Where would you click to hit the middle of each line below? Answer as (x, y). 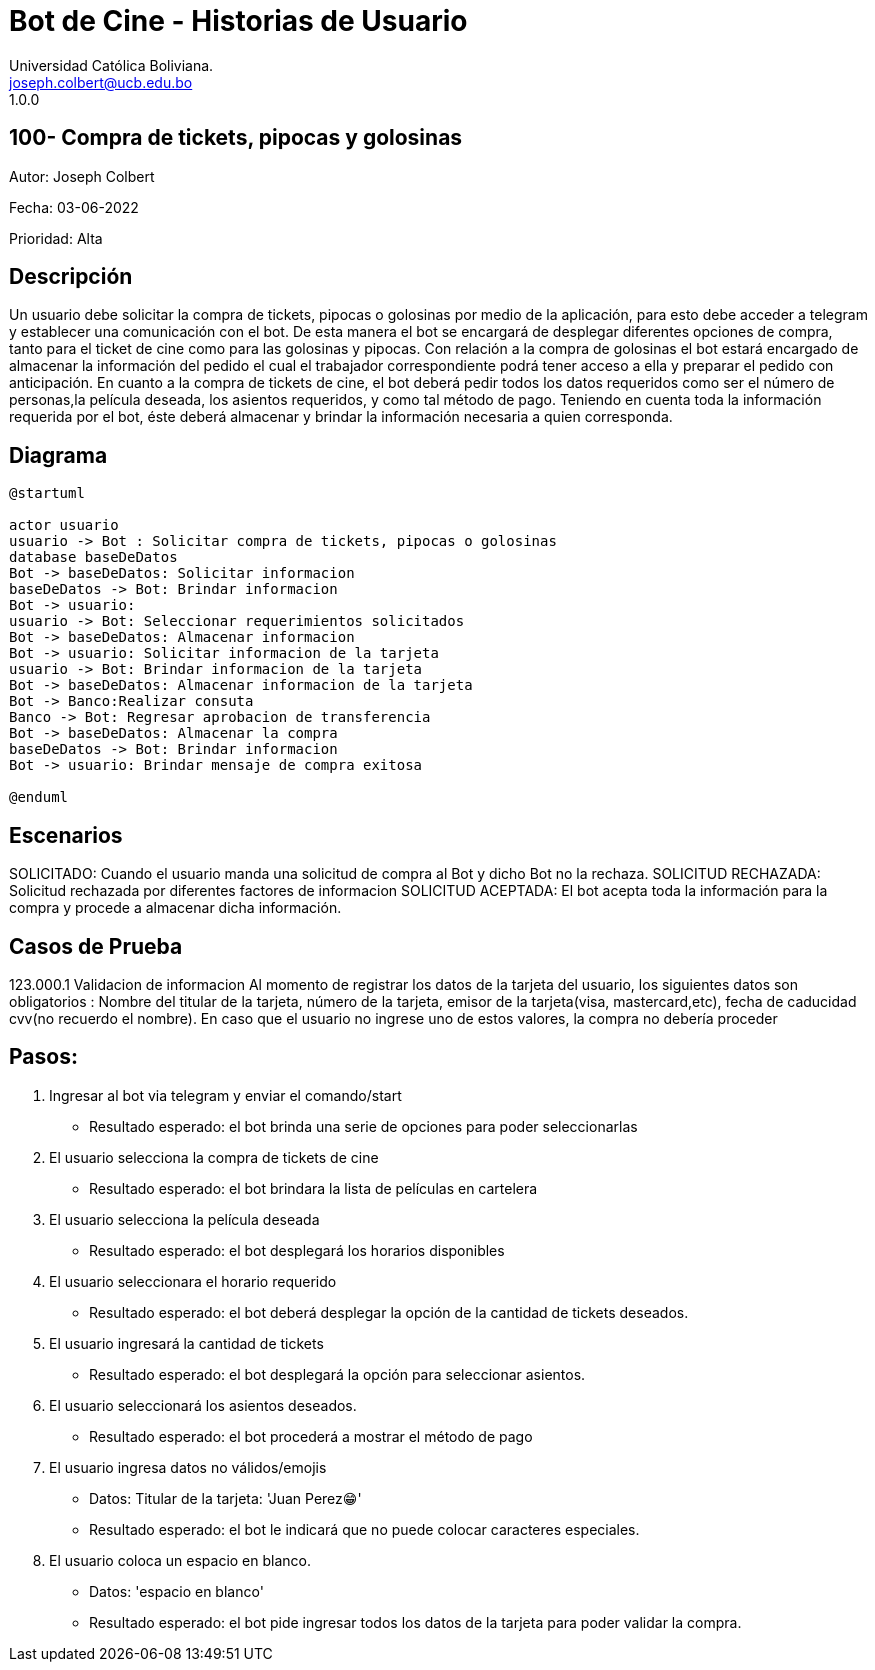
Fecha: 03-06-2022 (74, 207)
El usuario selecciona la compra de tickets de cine (214, 1157)
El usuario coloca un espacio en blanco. (180, 1560)
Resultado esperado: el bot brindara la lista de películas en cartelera (313, 1188)
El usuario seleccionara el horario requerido (193, 1281)
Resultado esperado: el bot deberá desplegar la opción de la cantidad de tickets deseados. (389, 1312)
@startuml (47, 493)
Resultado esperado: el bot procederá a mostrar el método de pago (311, 1436)
